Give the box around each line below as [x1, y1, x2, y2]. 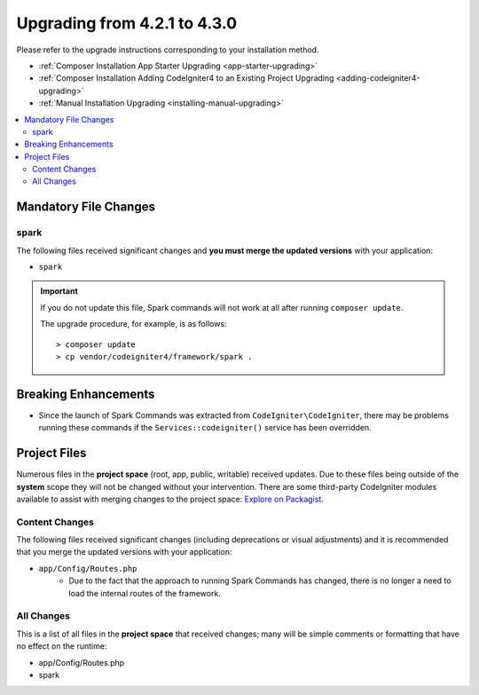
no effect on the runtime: [16, 641, 107, 652]
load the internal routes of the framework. [68, 588, 221, 598]
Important [40, 286, 79, 296]
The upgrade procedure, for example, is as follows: [40, 319, 227, 329]
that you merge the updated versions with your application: [16, 547, 232, 557]
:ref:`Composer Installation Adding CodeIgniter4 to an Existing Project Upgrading [38, 73, 334, 83]
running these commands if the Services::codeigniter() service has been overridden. [38, 423, 372, 433]
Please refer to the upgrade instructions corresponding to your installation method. [16, 44, 319, 55]
